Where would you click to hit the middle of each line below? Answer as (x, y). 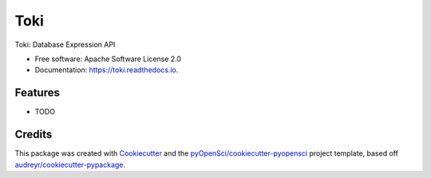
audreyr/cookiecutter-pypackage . (70, 164)
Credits (34, 135)
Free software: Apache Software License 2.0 (108, 59)
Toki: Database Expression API (65, 44)
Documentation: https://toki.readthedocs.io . (107, 70)
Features (37, 93)
